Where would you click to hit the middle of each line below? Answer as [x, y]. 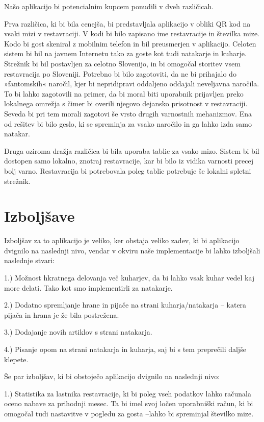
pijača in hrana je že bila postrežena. [62, 314]
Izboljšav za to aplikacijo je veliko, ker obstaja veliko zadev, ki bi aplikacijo [122, 240]
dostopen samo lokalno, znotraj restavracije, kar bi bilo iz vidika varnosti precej [129, 161]
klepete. [16, 359]
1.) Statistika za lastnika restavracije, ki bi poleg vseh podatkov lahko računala [128, 393]
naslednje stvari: [29, 260]
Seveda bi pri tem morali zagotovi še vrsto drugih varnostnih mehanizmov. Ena [128, 113]
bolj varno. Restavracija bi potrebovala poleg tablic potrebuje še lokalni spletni [128, 170]
